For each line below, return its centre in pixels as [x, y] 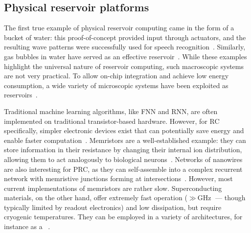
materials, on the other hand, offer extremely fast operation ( [96, 198]
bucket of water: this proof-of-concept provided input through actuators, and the [125, 37]
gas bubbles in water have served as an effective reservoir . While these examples [125, 56]
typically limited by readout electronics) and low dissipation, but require [113, 207]
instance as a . [27, 226]
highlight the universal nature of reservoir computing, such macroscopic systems [124, 66]
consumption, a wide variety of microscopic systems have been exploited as [116, 85]
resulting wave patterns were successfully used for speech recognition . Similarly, [125, 47]
